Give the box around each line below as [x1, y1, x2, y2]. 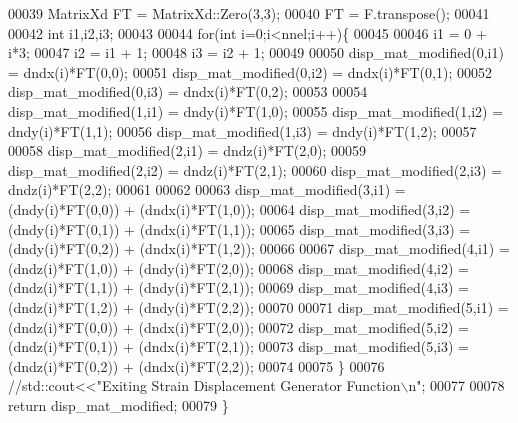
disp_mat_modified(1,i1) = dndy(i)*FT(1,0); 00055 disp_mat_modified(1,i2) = [8, 100, 504, 121]
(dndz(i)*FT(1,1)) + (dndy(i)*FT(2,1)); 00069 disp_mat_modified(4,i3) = [8, 277, 469, 298]
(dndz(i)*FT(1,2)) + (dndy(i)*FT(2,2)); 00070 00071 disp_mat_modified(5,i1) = [8, 296, 509, 317]
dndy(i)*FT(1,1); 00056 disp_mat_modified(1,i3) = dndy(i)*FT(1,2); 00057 [8, 120, 477, 141]
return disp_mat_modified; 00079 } [8, 394, 229, 415]
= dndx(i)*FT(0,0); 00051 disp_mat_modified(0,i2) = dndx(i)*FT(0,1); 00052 [8, 61, 492, 82]
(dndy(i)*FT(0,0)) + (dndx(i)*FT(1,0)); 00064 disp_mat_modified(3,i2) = [8, 198, 471, 219]
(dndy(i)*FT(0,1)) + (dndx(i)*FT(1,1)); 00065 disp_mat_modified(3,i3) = [8, 218, 471, 239]
